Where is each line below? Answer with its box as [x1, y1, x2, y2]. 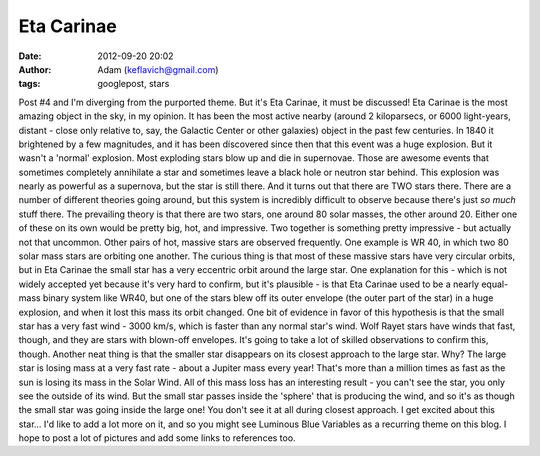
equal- [481, 278, 509, 290]
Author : [18, 63, 52, 75]
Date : [18, 50, 42, 62]
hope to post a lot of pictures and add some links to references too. [18, 432, 296, 444]
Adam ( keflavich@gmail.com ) [97, 63, 219, 75]
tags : [18, 78, 41, 90]
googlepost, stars [97, 78, 170, 90]
